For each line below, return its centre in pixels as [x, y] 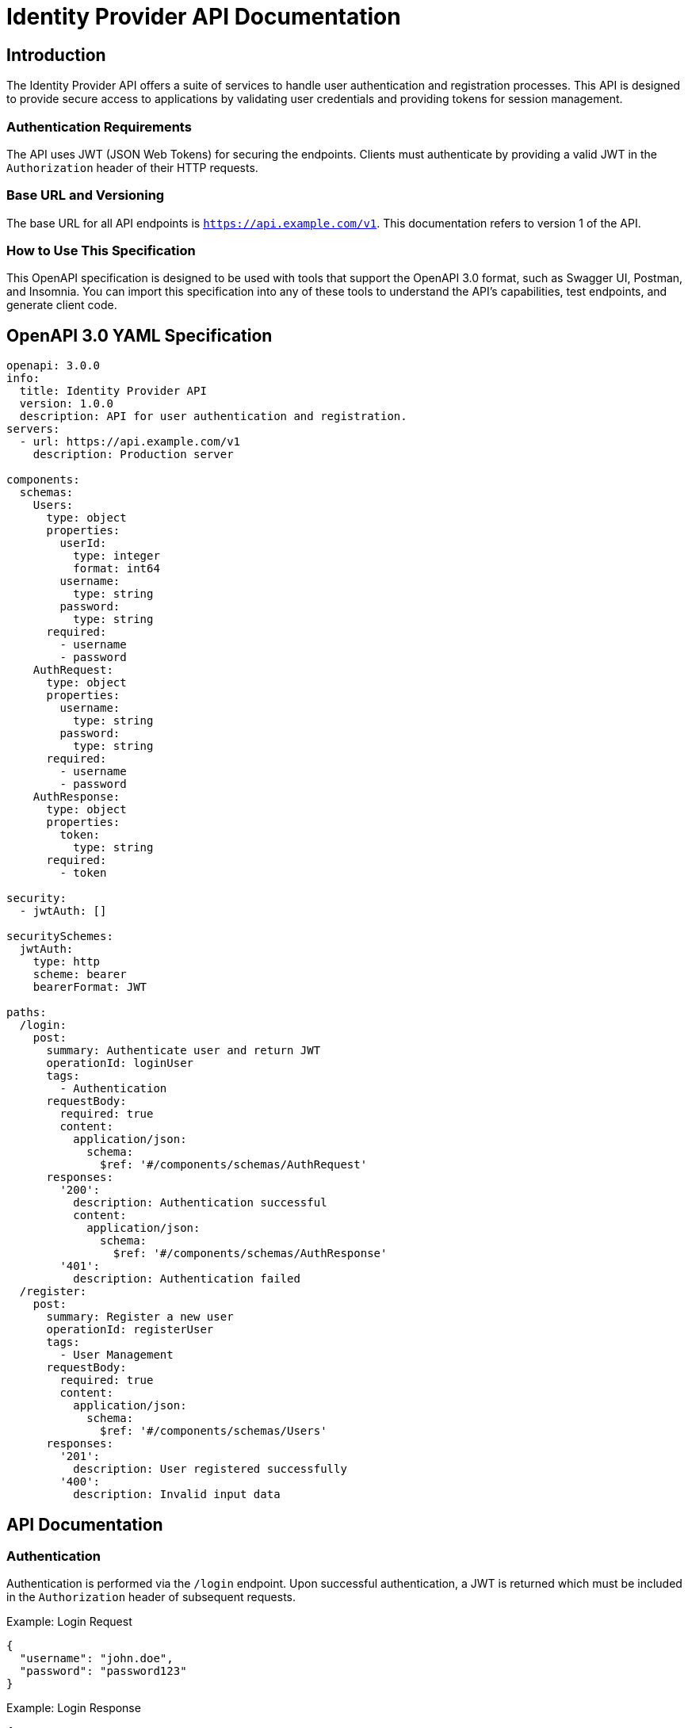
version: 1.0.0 [66, 404]
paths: [27, 1013]
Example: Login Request [69, 1622]
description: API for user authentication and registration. [213, 417]
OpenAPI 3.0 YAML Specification [140, 335]
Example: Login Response [74, 1708]
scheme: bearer [80, 975]
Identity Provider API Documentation [204, 17]
